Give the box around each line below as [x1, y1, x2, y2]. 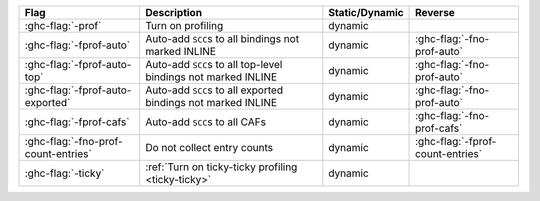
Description [145, 6, 203, 19]
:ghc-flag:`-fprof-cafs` [24, 115, 130, 129]
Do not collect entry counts [145, 141, 274, 154]
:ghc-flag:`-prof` [24, 19, 102, 32]
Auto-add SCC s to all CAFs [145, 115, 267, 129]
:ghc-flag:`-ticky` [24, 166, 105, 180]
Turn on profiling [145, 19, 224, 32]
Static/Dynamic [328, 6, 404, 19]
